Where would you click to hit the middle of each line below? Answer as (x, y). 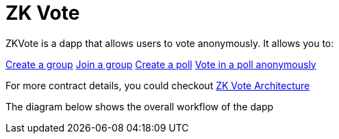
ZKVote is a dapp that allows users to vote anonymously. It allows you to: (170, 43)
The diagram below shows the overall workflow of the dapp (140, 106)
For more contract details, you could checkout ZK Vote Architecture (158, 85)
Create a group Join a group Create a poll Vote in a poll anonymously (161, 64)
